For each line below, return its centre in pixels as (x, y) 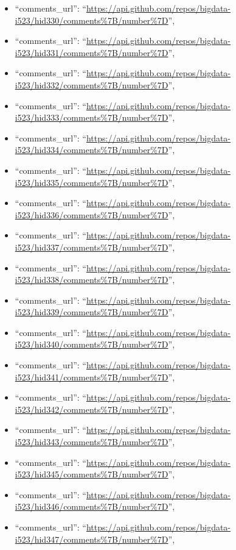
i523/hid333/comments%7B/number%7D (92, 117)
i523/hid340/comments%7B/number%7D (92, 344)
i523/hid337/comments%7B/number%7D (92, 247)
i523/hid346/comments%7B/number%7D (92, 506)
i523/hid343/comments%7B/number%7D (92, 442)
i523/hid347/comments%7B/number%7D (92, 539)
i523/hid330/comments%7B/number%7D (92, 20)
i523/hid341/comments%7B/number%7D (92, 377)
